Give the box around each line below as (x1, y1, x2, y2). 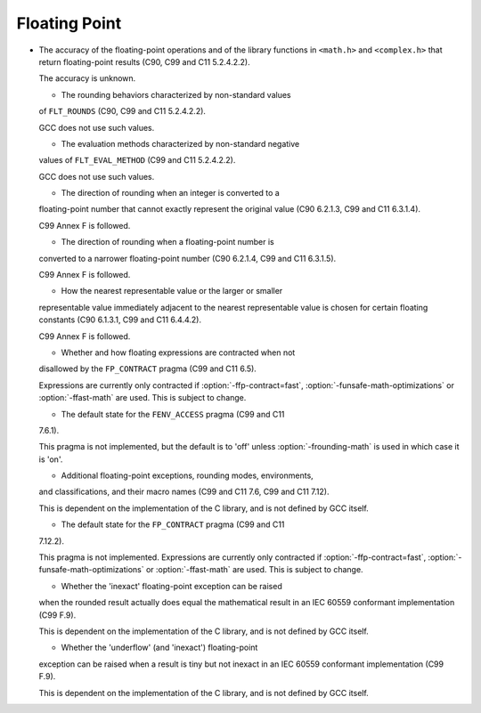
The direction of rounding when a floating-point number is (61, 237, 275, 247)
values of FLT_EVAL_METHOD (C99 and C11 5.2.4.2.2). (38, 155, 236, 166)
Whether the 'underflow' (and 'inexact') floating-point (61, 642, 258, 653)
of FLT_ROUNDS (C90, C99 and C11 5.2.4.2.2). (38, 106, 207, 117)
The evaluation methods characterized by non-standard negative (61, 138, 300, 149)
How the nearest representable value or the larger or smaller (61, 286, 283, 296)
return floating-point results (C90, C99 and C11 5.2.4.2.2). (38, 56, 250, 67)
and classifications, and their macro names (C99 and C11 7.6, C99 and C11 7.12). (38, 486, 330, 498)
